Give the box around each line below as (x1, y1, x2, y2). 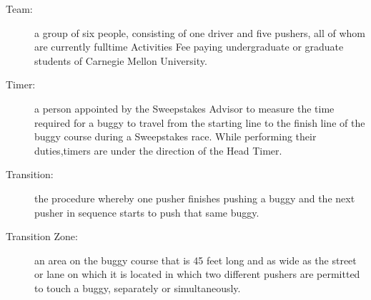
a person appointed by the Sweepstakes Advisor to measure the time (34, 100, 335, 115)
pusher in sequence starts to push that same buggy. (34, 205, 259, 219)
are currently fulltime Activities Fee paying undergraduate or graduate (34, 39, 344, 54)
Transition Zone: (6, 229, 78, 244)
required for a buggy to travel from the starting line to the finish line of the (34, 115, 365, 130)
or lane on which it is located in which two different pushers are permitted (34, 267, 360, 281)
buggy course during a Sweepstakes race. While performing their (34, 129, 317, 144)
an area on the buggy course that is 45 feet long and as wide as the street (34, 252, 357, 267)
